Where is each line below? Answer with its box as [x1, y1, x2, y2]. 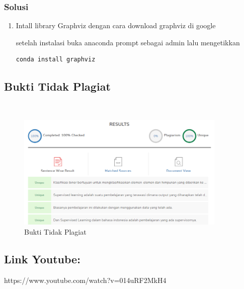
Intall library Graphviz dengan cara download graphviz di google [16, 20, 216, 31]
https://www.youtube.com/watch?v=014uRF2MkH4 [4, 274, 167, 285]
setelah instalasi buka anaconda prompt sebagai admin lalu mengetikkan [16, 37, 240, 47]
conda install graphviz [16, 56, 96, 63]
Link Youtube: [4, 251, 80, 266]
